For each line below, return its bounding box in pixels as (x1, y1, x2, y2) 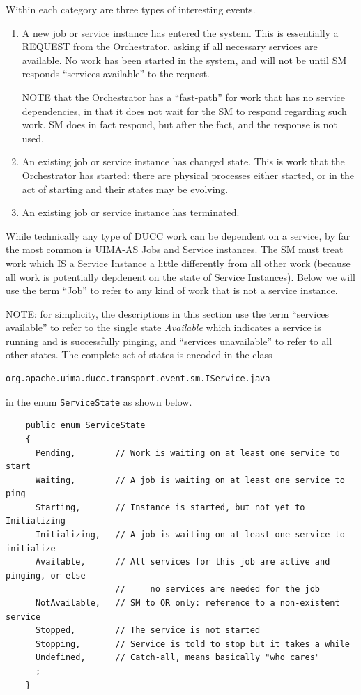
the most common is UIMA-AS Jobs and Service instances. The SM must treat (6, 242, 344, 257)
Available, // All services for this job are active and (35, 557, 330, 567)
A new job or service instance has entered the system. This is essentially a (22, 25, 339, 40)
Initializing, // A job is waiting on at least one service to (35, 530, 345, 540)
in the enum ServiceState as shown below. (6, 394, 192, 408)
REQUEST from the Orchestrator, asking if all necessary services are (22, 39, 318, 54)
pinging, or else (6, 570, 86, 581)
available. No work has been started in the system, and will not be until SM (22, 52, 347, 67)
